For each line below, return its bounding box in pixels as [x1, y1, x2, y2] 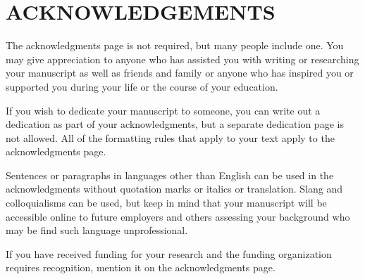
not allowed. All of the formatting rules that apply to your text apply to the [6, 130, 335, 145]
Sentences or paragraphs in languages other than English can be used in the [6, 167, 334, 182]
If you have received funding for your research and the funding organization [6, 246, 332, 261]
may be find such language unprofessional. [6, 223, 188, 238]
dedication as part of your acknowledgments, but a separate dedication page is [6, 117, 344, 131]
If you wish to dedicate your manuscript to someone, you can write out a [6, 103, 321, 117]
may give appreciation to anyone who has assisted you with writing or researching [6, 51, 359, 66]
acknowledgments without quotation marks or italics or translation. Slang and [6, 181, 343, 196]
